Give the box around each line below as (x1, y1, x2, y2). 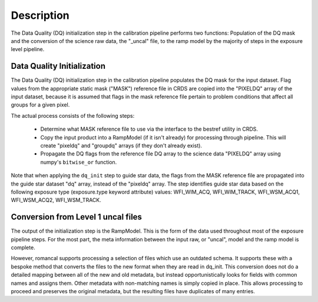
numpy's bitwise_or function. (40, 158, 117, 165)
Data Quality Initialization (11, 61, 106, 71)
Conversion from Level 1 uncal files (11, 212, 143, 222)
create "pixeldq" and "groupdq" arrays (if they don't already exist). (40, 142, 203, 149)
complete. (11, 244, 35, 251)
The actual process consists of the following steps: (11, 112, 135, 119)
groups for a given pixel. (11, 101, 70, 108)
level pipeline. (11, 46, 45, 53)
